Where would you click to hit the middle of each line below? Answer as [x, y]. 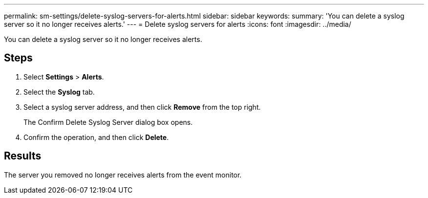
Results [23, 156]
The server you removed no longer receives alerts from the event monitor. [123, 175]
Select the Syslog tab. [59, 92]
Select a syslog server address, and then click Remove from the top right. [142, 107]
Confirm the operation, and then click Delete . [96, 137]
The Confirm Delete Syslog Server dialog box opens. [108, 122]
